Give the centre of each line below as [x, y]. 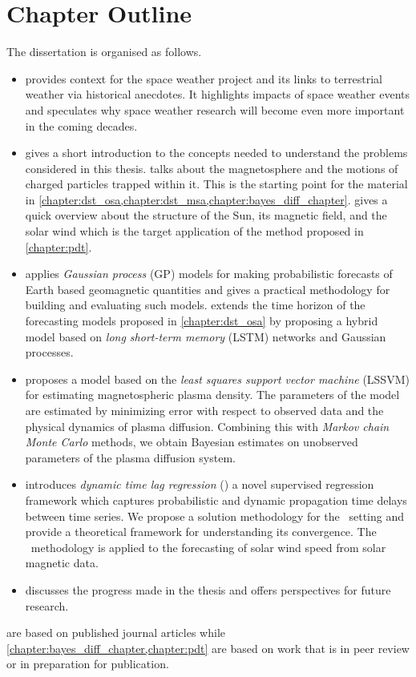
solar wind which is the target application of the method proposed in [194, 231]
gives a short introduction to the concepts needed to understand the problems [216, 153]
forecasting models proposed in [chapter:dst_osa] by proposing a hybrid [202, 321]
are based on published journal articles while [116, 633]
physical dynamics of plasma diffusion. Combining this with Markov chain [207, 426]
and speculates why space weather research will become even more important [215, 109]
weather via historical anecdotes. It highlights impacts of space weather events [218, 94]
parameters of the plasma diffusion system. [130, 457]
